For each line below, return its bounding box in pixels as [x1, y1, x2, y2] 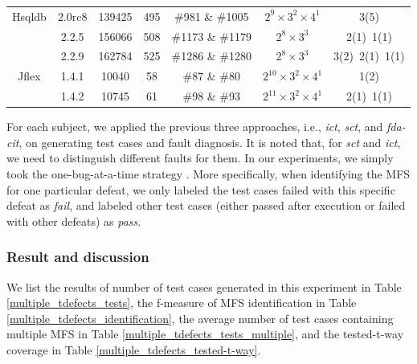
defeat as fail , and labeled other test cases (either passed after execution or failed [6, 197, 406, 214]
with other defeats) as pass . [6, 212, 141, 229]
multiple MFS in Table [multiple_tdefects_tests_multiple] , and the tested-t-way [6, 325, 404, 342]
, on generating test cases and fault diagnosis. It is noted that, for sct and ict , [18, 133, 401, 150]
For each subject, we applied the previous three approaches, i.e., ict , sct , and [6, 118, 383, 135]
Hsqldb [12, 7, 47, 24]
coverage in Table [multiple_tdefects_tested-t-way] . [6, 341, 261, 358]
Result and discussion [6, 247, 149, 267]
